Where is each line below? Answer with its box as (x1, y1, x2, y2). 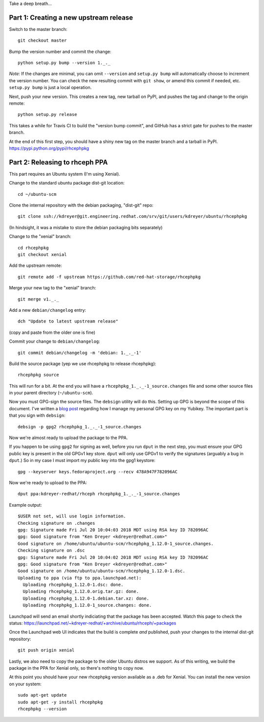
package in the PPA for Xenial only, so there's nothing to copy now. (9, 665, 144, 671)
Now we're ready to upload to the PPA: (9, 480, 88, 486)
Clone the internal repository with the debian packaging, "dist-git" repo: (9, 202, 154, 208)
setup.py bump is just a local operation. (9, 85, 92, 91)
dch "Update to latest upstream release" (18, 319, 118, 324)
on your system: (9, 681, 42, 687)
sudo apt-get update (18, 693, 67, 698)
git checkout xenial (18, 252, 67, 257)
